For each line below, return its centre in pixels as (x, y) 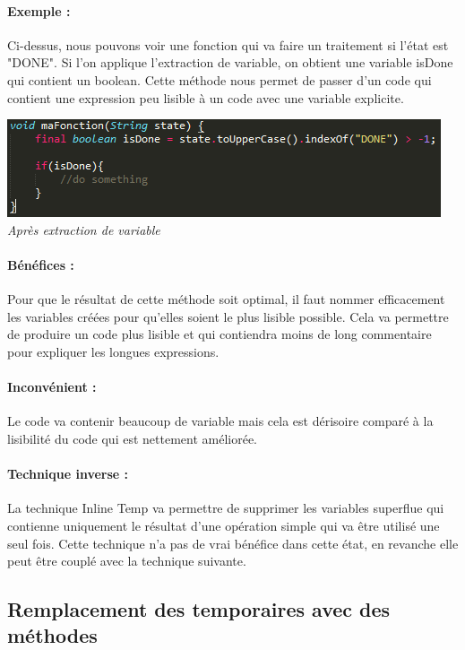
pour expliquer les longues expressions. (113, 351)
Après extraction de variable (84, 229)
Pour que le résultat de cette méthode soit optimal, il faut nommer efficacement (226, 299)
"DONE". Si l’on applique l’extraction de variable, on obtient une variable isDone (230, 62)
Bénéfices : (41, 264)
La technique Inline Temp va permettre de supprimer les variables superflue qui (226, 508)
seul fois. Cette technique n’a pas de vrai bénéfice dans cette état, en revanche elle (233, 543)
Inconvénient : (52, 387)
